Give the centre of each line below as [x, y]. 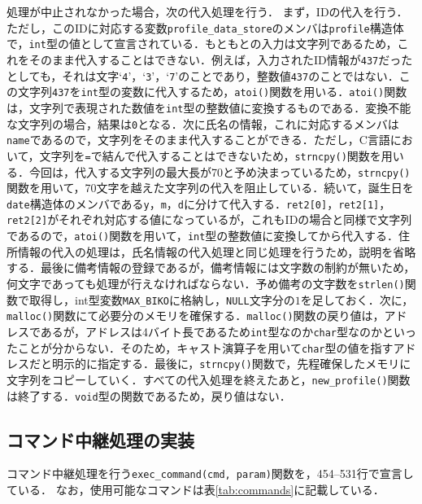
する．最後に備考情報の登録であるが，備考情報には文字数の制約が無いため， [211, 267]
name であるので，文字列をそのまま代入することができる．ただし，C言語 [198, 140]
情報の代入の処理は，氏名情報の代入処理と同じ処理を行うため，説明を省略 [217, 251]
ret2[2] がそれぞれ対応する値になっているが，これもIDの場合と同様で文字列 [209, 219]
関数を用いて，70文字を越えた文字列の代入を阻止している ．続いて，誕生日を [210, 188]
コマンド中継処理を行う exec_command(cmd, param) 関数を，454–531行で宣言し [210, 473]
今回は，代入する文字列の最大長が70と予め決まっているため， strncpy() [220, 171]
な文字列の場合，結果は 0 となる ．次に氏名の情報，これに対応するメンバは [203, 123]
